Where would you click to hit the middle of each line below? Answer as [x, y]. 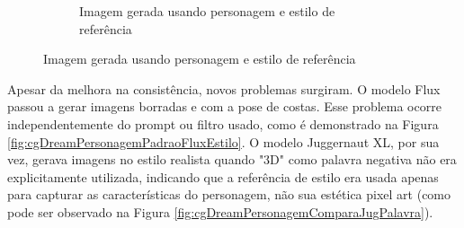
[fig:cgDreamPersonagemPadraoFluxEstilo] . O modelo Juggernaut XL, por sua [223, 141]
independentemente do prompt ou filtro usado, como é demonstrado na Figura [223, 123]
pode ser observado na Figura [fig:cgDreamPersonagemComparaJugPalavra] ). [220, 211]
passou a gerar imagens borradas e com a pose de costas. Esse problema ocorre [224, 106]
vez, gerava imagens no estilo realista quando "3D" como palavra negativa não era [232, 159]
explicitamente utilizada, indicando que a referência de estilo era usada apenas [223, 176]
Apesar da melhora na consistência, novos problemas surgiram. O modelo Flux [224, 88]
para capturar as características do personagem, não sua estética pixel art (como [229, 194]
